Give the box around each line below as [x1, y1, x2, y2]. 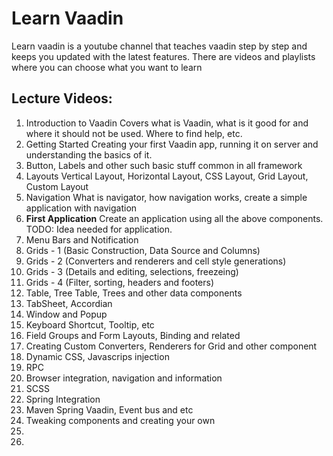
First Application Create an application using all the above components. [25, 212, 324, 224]
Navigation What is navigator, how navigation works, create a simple [25, 191, 308, 203]
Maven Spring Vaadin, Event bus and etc [25, 403, 194, 416]
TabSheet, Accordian [25, 297, 113, 309]
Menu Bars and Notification [25, 233, 139, 246]
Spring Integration [25, 393, 101, 405]
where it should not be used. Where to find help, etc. [25, 127, 243, 139]
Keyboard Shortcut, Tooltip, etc [25, 318, 155, 331]
